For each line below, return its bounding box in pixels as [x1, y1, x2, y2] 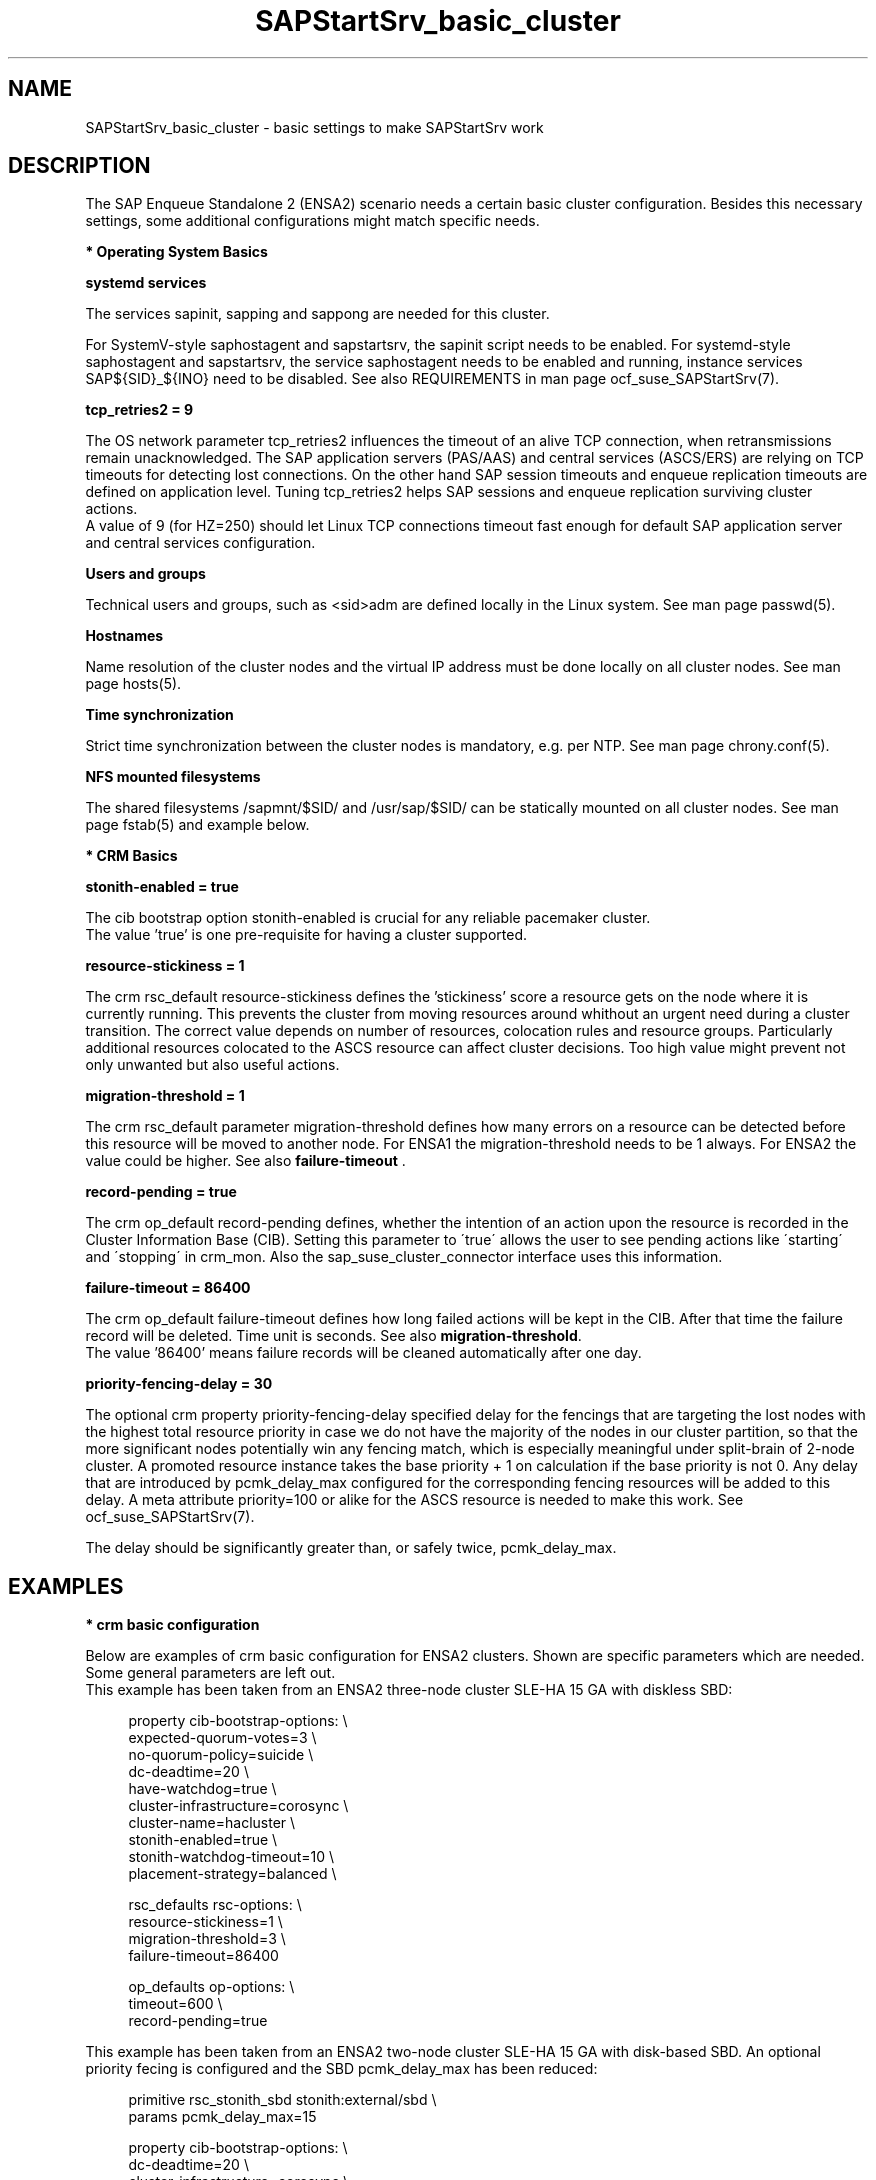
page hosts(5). [85, 675, 182, 693]
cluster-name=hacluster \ [128, 1814, 296, 1832]
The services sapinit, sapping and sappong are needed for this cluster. [85, 305, 550, 323]
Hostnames [85, 627, 164, 645]
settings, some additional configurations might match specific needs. [85, 212, 540, 230]
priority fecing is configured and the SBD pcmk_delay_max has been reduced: [85, 2060, 598, 2078]
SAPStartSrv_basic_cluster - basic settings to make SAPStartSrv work [85, 118, 544, 136]
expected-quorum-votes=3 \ [128, 1729, 317, 1747]
